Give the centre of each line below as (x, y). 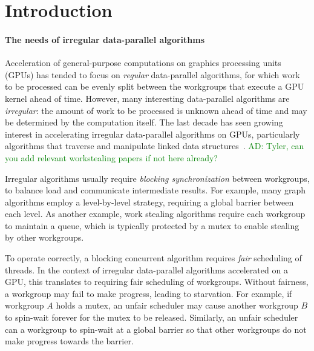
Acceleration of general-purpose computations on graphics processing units (143, 63)
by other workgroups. (44, 237)
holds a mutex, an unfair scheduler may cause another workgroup (177, 305)
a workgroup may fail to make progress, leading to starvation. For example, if (149, 293)
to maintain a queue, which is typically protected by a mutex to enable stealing (152, 225)
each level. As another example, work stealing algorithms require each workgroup (155, 214)
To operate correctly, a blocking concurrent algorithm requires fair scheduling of (153, 258)
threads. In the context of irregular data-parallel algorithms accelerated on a (146, 269)
